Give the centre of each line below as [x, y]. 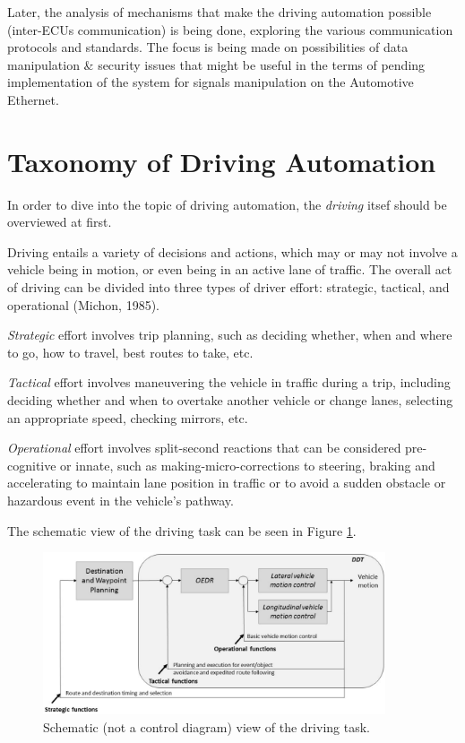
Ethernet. [33, 99]
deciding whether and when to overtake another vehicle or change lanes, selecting [230, 400]
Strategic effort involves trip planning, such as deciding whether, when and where [230, 335]
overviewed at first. [60, 222]
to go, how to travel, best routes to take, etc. [130, 352]
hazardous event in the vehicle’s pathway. [121, 500]
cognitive [32, 465]
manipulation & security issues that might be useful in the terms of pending [216, 64]
